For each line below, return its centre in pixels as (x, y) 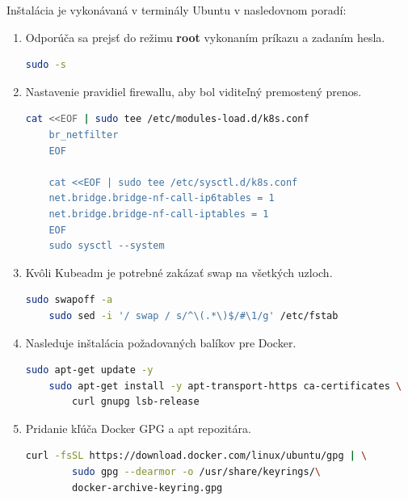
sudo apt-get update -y (89, 370)
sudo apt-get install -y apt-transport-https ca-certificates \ (225, 386)
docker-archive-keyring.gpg (147, 487)
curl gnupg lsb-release (136, 402)
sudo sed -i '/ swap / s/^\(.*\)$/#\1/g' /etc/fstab (193, 315)
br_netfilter (84, 134)
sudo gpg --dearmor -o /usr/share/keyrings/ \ (196, 472)
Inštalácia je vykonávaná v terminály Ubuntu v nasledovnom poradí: (177, 10)
